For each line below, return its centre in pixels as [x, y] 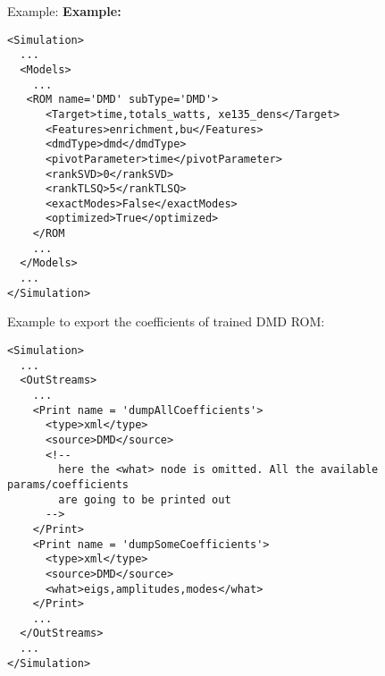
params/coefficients [68, 484]
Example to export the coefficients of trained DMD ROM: [166, 321]
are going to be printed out [145, 499]
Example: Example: [64, 11]
